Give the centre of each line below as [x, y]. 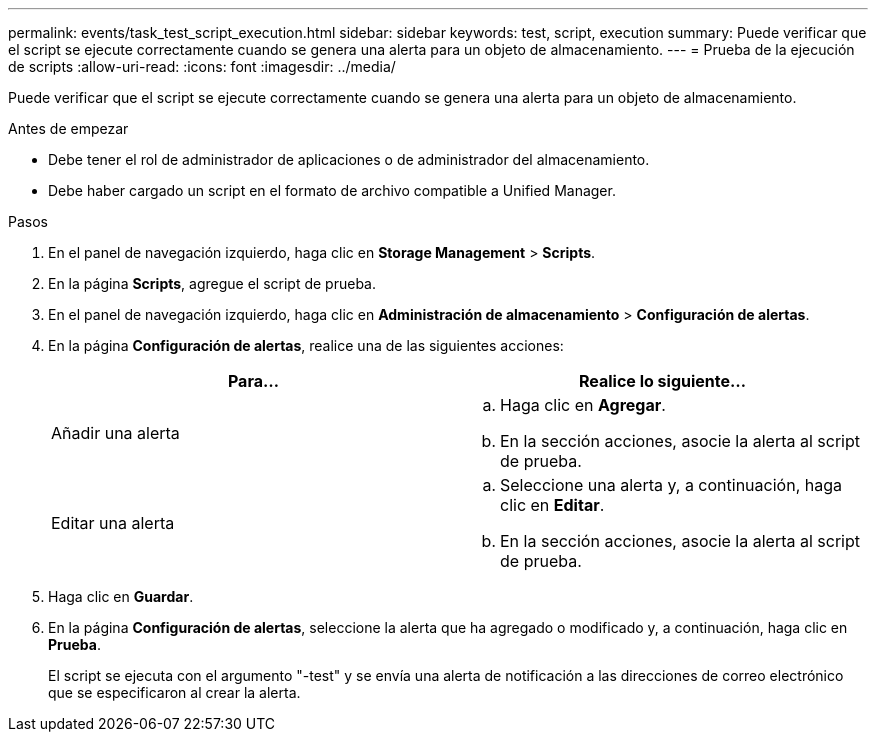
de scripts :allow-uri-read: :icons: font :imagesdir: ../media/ [202, 66]
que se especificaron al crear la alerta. [174, 692]
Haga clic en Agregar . [583, 405]
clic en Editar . [552, 505]
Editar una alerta [113, 523]
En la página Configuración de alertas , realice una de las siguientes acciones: [306, 345]
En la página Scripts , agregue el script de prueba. [212, 283]
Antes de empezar [68, 128]
